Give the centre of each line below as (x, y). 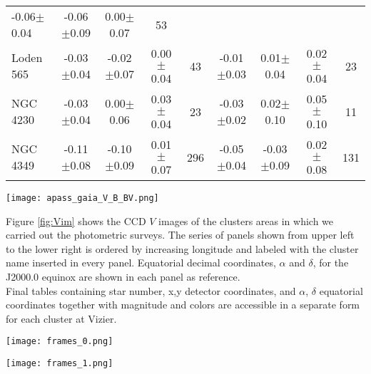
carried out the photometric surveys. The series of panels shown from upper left (180, 235)
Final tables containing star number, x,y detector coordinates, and (151, 290)
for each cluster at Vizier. (61, 318)
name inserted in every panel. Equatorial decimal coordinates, (141, 263)
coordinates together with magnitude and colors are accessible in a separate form (183, 305)
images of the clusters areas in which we (246, 220)
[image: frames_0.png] (60, 342)
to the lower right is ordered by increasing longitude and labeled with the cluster (182, 248)
